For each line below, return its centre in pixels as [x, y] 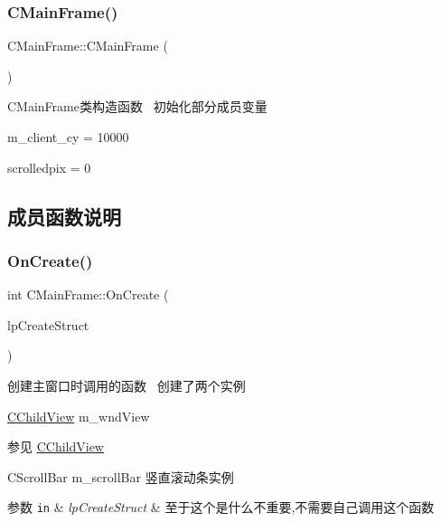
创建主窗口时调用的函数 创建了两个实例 [127, 385]
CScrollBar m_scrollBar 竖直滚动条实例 [121, 476]
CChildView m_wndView [79, 416]
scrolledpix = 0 [49, 167]
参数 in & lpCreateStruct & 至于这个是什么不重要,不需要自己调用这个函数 [221, 507]
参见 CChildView [56, 446]
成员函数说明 [64, 216]
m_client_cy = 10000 [68, 137]
